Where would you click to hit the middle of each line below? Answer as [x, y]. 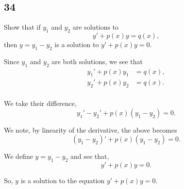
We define [18, 156]
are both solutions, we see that [97, 61]
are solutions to [96, 27]
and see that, [90, 156]
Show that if [22, 27]
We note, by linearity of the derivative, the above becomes [91, 129]
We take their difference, [40, 103]
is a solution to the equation [63, 180]
